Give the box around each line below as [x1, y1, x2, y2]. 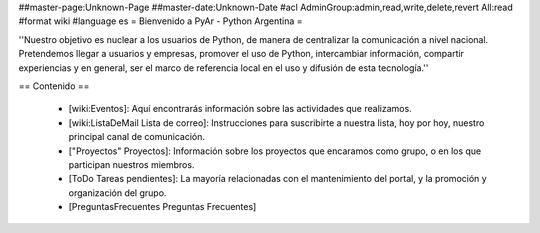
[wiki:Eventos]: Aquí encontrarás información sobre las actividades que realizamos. [68, 103, 412, 115]
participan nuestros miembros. [68, 158, 195, 170]
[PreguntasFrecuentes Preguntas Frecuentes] [68, 201, 257, 213]
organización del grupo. [68, 186, 167, 199]
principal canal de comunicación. [68, 131, 205, 143]
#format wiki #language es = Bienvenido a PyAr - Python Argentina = [18, 15, 304, 27]
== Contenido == [18, 80, 90, 92]
